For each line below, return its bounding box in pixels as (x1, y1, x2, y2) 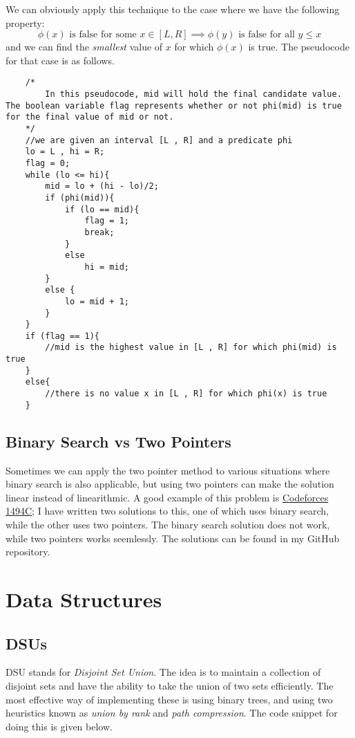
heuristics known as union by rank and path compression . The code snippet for (6, 705, 338, 720)
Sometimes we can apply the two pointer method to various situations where (6, 463, 330, 477)
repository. (6, 544, 50, 559)
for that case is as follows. (6, 53, 115, 67)
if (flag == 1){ (25, 331, 100, 341)
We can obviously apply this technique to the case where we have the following (6, 2, 340, 16)
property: (6, 15, 45, 30)
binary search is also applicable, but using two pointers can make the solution (6, 477, 334, 491)
